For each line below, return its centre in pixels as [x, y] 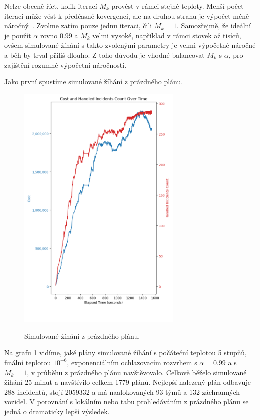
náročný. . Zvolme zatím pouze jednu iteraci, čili [78, 26]
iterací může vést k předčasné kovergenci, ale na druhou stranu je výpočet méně [127, 16]
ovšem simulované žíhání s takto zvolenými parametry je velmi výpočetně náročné [130, 45]
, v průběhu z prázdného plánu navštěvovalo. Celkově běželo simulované [137, 372]
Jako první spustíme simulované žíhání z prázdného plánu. [94, 82]
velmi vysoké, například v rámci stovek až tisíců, [167, 35]
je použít [18, 35]
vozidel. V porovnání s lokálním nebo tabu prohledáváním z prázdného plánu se [127, 402]
